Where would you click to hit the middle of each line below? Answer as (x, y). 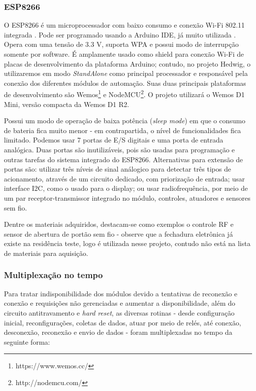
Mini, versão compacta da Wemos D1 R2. (67, 104)
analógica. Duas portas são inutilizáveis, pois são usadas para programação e (119, 149)
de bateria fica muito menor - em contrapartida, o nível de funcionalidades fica (123, 130)
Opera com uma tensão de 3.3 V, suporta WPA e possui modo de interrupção (121, 44)
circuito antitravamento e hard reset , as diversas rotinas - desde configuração (119, 312)
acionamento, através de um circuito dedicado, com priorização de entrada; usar (125, 178)
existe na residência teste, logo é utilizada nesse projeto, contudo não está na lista (127, 243)
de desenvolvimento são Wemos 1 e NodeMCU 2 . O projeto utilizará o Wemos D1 (125, 94)
